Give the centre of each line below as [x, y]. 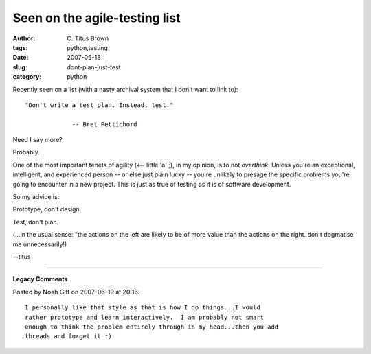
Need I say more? [37, 140]
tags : [20, 47]
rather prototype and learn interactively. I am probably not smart [145, 317]
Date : [21, 58]
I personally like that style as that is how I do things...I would [143, 308]
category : [27, 77]
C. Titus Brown [88, 38]
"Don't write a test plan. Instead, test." [99, 105]
